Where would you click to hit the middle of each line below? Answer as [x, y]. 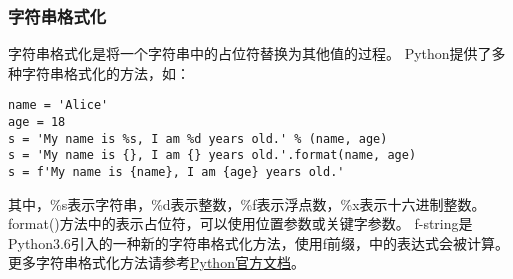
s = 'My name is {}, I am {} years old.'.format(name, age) [212, 155]
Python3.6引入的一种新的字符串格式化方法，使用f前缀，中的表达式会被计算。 [259, 242]
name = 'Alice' [58, 105]
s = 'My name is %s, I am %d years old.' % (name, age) [198, 138]
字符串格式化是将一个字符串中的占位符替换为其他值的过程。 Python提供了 [250, 53]
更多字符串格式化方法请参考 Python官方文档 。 [156, 262]
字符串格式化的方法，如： [105, 72]
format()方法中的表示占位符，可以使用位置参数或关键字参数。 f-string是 [240, 223]
